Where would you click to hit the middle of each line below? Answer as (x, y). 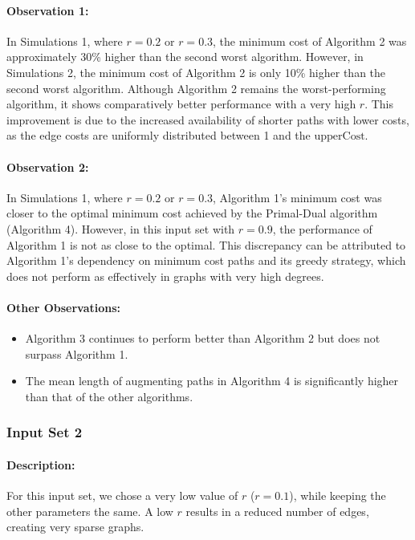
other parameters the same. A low (90, 511)
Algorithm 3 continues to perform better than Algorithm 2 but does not (203, 338)
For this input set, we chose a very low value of (122, 495)
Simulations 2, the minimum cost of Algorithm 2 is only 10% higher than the (196, 72)
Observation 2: (48, 166)
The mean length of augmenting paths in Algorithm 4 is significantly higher (212, 381)
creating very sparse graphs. (75, 527)
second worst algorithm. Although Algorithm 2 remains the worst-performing (196, 88)
